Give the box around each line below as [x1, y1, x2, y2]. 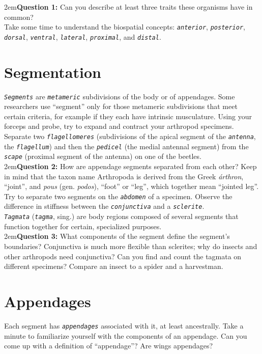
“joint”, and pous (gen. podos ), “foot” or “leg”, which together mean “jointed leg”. [4, 181, 259, 192]
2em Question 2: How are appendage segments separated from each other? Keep [4, 161, 257, 172]
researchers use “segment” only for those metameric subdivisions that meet [4, 101, 238, 112]
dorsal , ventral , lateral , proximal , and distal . [4, 31, 161, 42]
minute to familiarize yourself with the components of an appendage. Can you [4, 330, 247, 341]
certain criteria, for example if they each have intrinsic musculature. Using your [4, 111, 252, 121]
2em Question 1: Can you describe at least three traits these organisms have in [4, 2, 253, 12]
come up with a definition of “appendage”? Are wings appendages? [4, 340, 213, 351]
